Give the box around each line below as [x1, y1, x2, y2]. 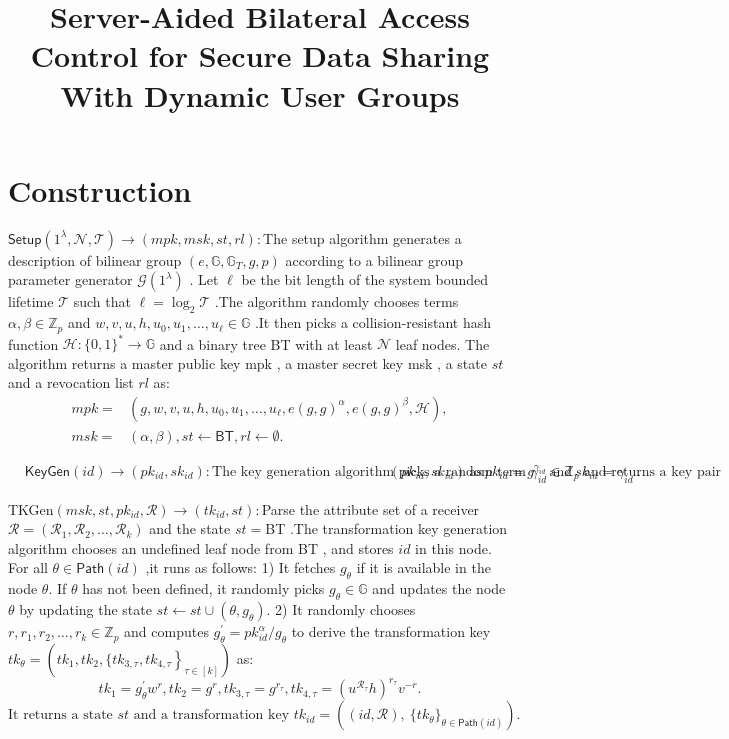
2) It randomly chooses [275, 599, 416, 620]
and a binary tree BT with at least [159, 333, 373, 354]
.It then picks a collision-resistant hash [254, 312, 491, 333]
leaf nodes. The [395, 333, 490, 354]
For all [8, 557, 48, 578]
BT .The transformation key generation [265, 518, 508, 539]
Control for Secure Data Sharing [30, 35, 490, 76]
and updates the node [372, 578, 506, 599]
